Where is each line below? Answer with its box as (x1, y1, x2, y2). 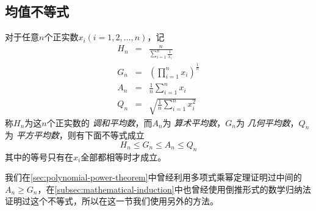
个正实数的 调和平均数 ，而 (46, 116, 153, 129)
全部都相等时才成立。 (81, 150, 167, 163)
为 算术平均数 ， (162, 116, 226, 129)
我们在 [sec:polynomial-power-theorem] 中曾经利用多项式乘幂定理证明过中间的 (5, 171, 302, 184)
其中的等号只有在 (5, 150, 73, 163)
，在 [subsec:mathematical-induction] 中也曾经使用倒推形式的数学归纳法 (37, 182, 311, 195)
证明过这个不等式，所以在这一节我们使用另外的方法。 (5, 195, 218, 207)
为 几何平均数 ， (235, 116, 299, 129)
